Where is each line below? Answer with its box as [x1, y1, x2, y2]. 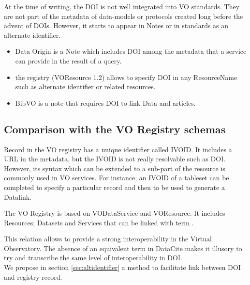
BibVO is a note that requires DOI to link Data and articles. [15, 97, 196, 108]
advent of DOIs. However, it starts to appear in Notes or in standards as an [4, 20, 229, 31]
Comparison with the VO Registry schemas [4, 121, 226, 136]
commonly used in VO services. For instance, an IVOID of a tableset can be [4, 173, 229, 183]
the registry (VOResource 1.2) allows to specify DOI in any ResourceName [15, 72, 237, 82]
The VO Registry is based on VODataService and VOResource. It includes [4, 208, 225, 218]
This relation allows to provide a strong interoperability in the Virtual [4, 234, 212, 244]
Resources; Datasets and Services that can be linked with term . [4, 217, 194, 227]
